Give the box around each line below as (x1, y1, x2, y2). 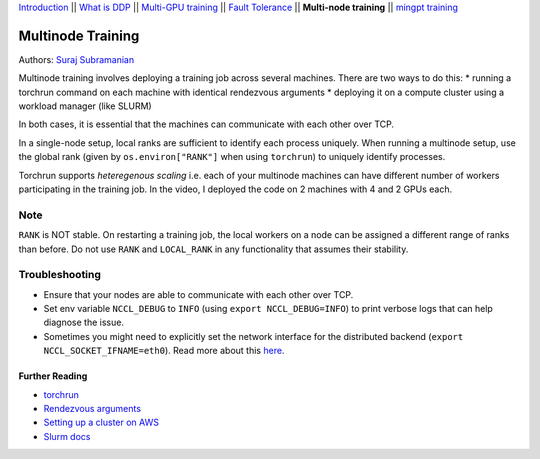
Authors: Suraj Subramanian (18, 53, 135, 65)
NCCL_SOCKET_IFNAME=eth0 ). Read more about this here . (43, 345, 285, 357)
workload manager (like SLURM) (18, 100, 152, 112)
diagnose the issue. (43, 316, 125, 329)
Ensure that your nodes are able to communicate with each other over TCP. (43, 288, 354, 300)
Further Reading (18, 370, 88, 382)
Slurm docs (43, 430, 91, 442)
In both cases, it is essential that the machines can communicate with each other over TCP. (18, 118, 395, 130)
